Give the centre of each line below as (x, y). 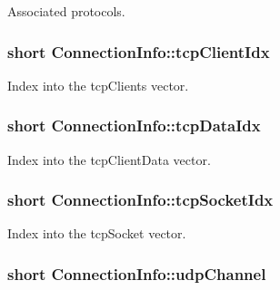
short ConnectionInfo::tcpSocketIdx (140, 200)
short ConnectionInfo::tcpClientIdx (139, 51)
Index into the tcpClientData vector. (109, 159)
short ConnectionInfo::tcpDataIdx (134, 126)
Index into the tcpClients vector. (98, 85)
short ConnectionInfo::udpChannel (137, 273)
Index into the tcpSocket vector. (97, 233)
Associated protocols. (66, 11)
